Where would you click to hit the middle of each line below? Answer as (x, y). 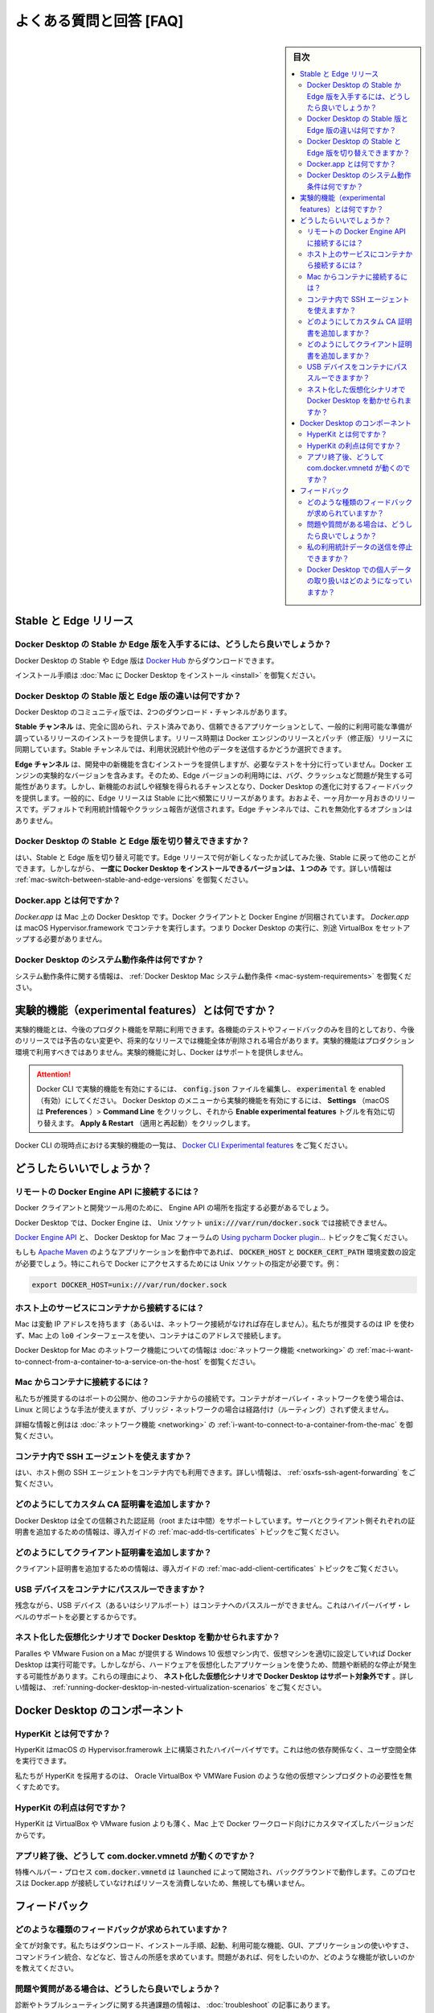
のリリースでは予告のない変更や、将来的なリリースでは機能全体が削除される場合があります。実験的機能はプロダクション (215, 1041)
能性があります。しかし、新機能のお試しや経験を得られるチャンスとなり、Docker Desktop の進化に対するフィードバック (214, 787)
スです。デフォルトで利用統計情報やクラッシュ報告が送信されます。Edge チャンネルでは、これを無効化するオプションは (214, 809)
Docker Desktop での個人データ (359, 569)
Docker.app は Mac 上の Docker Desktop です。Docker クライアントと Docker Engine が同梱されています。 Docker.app (212, 916)
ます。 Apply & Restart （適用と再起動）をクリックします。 (156, 1122)
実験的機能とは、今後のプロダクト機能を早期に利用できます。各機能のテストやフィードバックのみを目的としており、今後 (215, 1029)
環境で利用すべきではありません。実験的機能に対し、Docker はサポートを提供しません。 (161, 1052)
